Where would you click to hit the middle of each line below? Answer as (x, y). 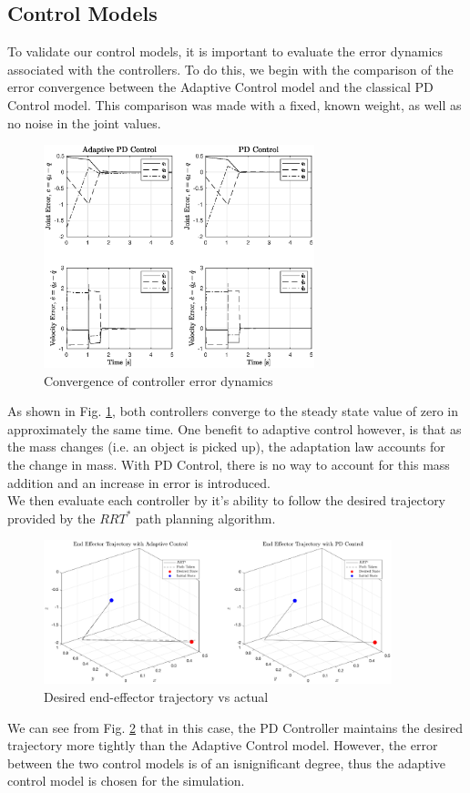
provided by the (51, 518)
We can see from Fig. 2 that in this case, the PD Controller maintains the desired (235, 727)
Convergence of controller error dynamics (158, 380)
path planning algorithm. (205, 518)
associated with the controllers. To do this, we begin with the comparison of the (230, 69)
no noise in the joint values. (84, 122)
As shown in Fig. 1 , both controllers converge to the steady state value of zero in (233, 411)
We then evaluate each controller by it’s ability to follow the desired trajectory (227, 500)
